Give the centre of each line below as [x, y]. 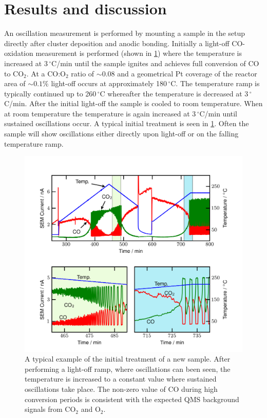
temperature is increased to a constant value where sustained [121, 379]
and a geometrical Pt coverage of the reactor [187, 73]
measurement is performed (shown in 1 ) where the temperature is [139, 53]
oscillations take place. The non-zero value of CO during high [121, 389]
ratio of [83, 73]
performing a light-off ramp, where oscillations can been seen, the [128, 369]
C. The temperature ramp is [215, 83]
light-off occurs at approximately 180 [109, 83]
